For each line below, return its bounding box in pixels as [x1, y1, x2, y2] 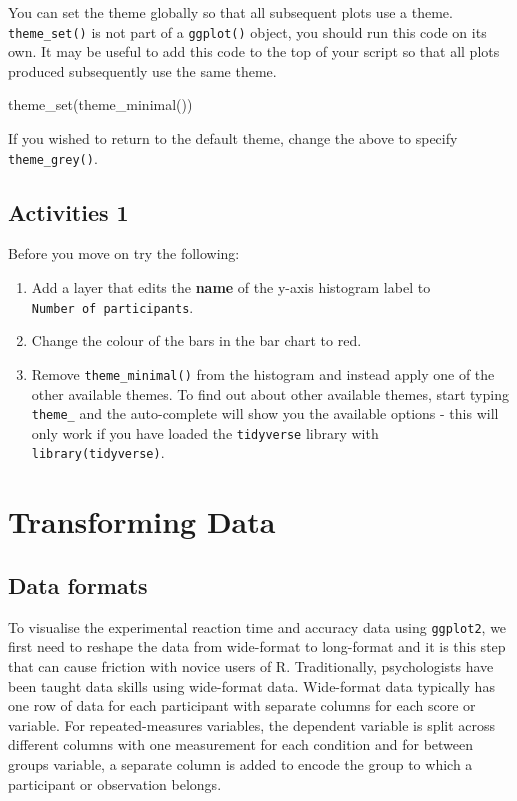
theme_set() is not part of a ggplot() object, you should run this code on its [8, 21, 487, 42]
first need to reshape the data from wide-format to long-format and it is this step [8, 636, 506, 657]
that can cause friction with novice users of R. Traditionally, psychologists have [8, 655, 494, 676]
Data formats [8, 569, 148, 600]
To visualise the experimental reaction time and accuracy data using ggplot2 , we [8, 616, 507, 637]
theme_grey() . [8, 147, 98, 168]
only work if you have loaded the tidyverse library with [31, 422, 379, 443]
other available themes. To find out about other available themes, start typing [31, 383, 509, 404]
